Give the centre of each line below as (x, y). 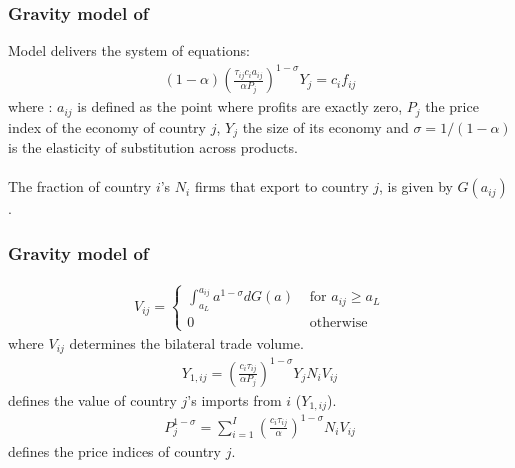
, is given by (415, 186)
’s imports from (234, 399)
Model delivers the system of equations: (129, 50)
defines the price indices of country (114, 450)
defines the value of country (92, 399)
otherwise (338, 323)
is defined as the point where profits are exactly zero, (240, 106)
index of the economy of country (107, 126)
